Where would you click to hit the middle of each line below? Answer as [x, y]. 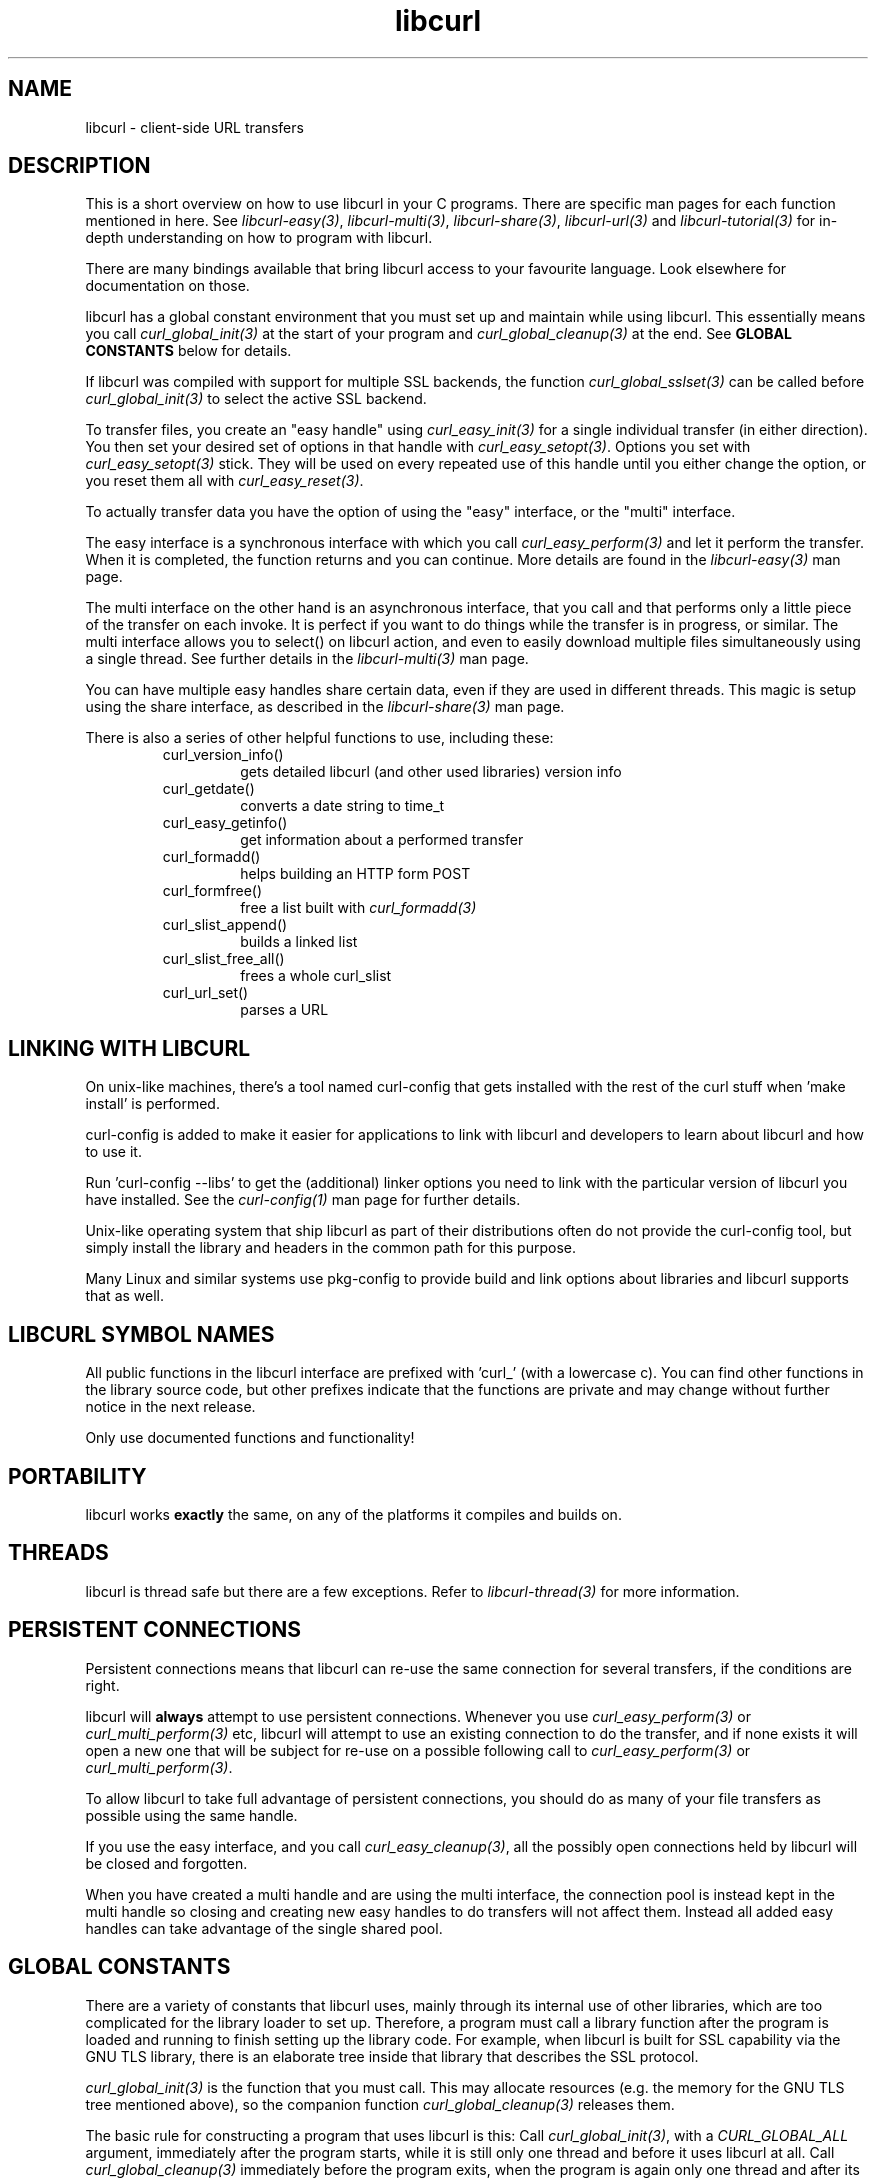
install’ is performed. [152, 1104]
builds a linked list [299, 942]
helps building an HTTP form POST [355, 874]
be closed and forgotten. [166, 1863]
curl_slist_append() [225, 925]
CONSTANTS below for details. [188, 351]
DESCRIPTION [79, 166]
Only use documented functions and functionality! [250, 1438]
